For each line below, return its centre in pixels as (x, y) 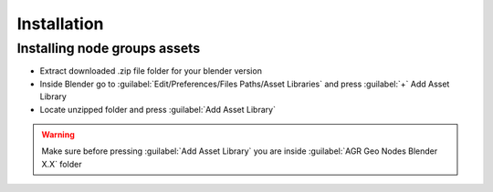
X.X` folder (62, 164)
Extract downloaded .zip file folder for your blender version (151, 71)
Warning (58, 134)
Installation (60, 24)
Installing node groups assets (109, 48)
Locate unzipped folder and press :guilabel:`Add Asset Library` (157, 109)
